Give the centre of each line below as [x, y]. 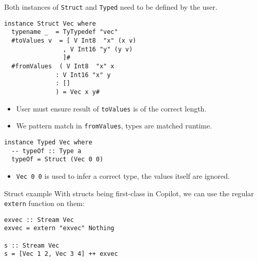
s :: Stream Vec [32, 245]
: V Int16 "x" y [83, 75]
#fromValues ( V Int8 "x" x [63, 66]
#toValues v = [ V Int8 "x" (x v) [74, 40]
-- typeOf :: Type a [46, 151]
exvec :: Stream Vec [39, 220]
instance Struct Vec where [50, 23]
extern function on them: [44, 203]
